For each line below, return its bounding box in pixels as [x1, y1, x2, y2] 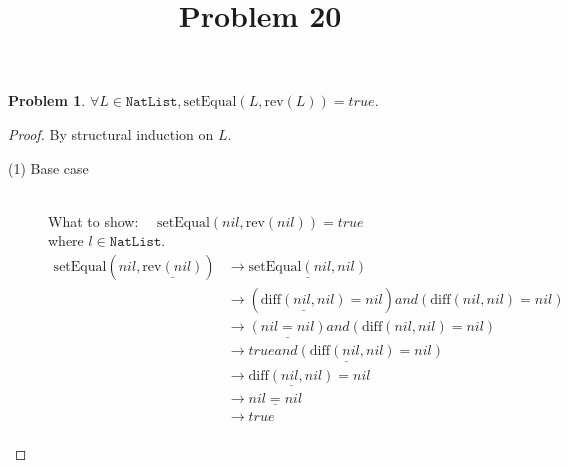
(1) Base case [8, 157, 89, 178]
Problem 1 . [8, 90, 86, 111]
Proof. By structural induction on [8, 123, 214, 144]
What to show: [48, 210, 139, 231]
